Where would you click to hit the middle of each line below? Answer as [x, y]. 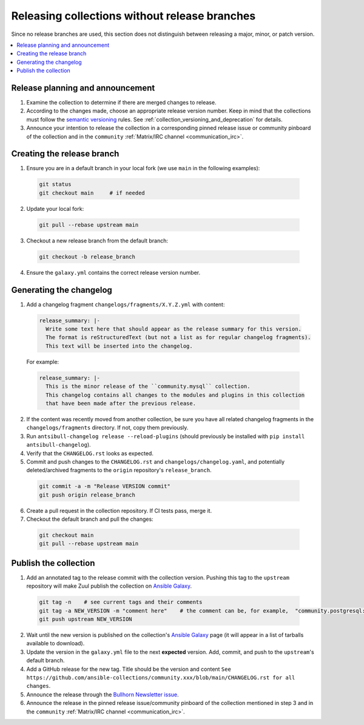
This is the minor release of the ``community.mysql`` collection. [148, 387]
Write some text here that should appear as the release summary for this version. [174, 329]
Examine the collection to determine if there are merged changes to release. [121, 103]
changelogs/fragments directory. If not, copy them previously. [107, 428]
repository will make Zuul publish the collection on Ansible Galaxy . [109, 586]
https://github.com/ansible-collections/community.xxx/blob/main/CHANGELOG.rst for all [161, 678]
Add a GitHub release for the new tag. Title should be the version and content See [129, 669]
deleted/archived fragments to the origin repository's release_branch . [119, 470]
